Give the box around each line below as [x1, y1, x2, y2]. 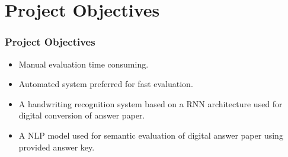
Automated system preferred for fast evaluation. [18, 78, 193, 90]
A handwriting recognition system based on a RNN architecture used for [18, 97, 283, 110]
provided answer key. [18, 140, 95, 153]
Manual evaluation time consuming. [18, 57, 149, 70]
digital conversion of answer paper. [18, 109, 145, 121]
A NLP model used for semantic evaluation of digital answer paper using [18, 129, 283, 141]
